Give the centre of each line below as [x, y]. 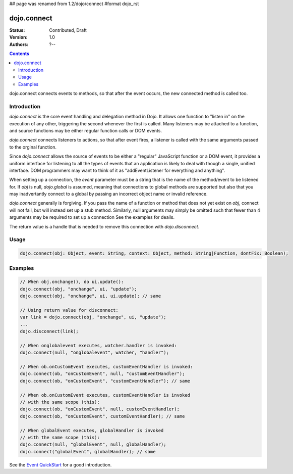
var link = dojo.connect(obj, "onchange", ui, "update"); [93, 317]
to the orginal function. [33, 147]
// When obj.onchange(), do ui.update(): [72, 282]
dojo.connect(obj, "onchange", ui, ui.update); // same [91, 296]
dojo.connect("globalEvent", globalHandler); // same [88, 452]
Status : [17, 30]
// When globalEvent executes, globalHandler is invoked [92, 430]
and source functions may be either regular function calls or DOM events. [86, 130]
